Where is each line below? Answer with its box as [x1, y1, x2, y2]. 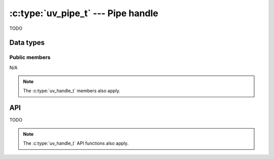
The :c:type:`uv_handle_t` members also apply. [23, 88, 121, 94]
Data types [9, 38, 45, 47]
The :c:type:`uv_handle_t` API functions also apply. [23, 140, 129, 146]
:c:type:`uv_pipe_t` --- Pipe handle [9, 8, 158, 19]
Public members [9, 54, 51, 61]
